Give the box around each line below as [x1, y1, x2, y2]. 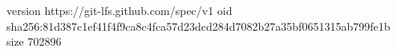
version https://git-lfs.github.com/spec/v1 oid [6, 2, 233, 18]
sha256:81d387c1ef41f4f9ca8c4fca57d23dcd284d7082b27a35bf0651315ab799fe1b [6, 17, 391, 34]
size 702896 [6, 33, 62, 50]
